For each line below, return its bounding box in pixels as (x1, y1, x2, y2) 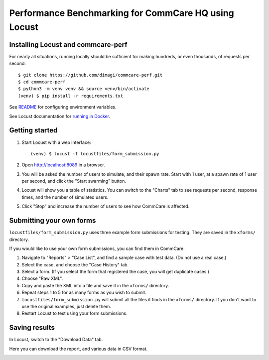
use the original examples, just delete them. (21, 304, 112, 310)
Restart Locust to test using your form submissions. (21, 310, 128, 316)
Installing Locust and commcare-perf (9, 40, 128, 49)
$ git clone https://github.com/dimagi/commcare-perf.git (18, 72, 163, 78)
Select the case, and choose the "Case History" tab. (21, 261, 129, 267)
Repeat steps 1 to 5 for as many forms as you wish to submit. (21, 289, 146, 296)
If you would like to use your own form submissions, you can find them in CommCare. (9, 245, 185, 251)
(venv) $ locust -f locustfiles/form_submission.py (30, 151, 159, 156)
